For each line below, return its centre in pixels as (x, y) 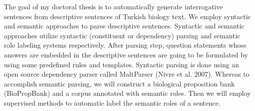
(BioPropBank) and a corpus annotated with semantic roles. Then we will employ (127, 93)
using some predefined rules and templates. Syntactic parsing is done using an (122, 64)
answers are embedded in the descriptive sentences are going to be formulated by (126, 54)
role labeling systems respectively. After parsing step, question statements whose (125, 45)
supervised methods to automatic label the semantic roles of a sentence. (112, 102)
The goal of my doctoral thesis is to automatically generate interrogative (113, 6)
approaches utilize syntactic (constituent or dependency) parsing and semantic (122, 35)
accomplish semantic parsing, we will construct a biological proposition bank (119, 83)
